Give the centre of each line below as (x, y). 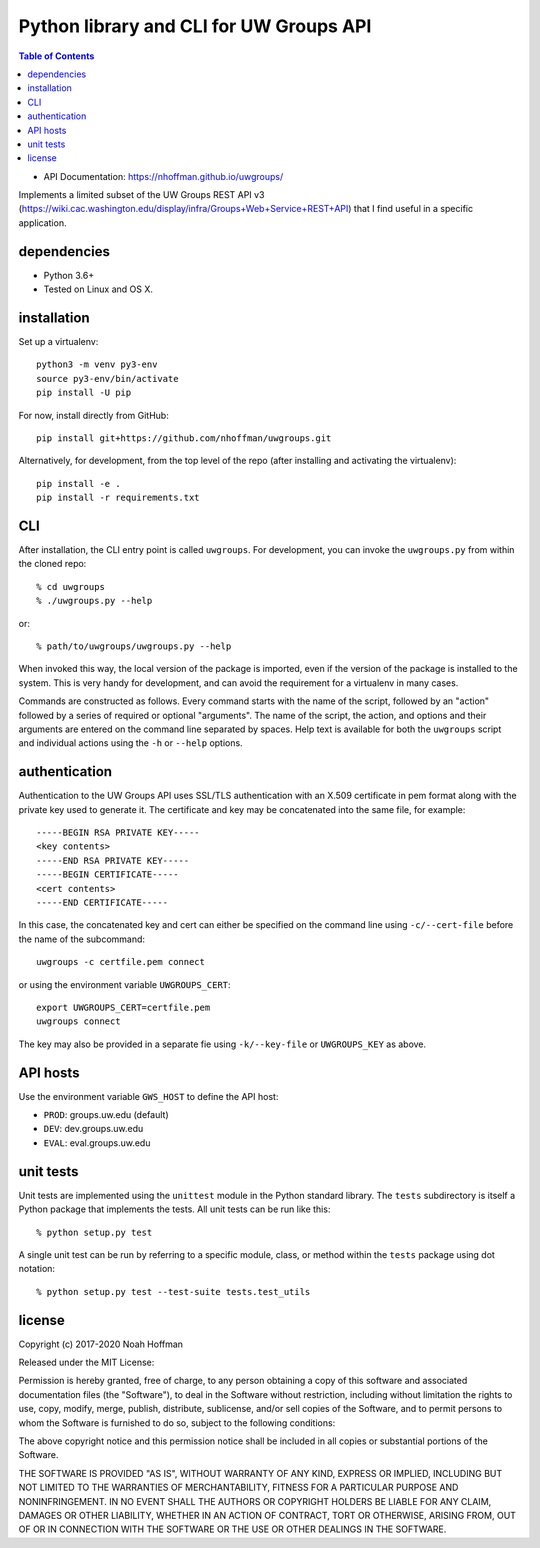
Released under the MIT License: (86, 1362)
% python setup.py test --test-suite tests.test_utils (173, 1291)
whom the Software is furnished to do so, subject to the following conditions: (177, 1422)
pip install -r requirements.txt (118, 498)
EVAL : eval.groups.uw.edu (97, 1142)
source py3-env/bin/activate (107, 378)
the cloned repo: (52, 564)
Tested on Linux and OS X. (98, 289)
